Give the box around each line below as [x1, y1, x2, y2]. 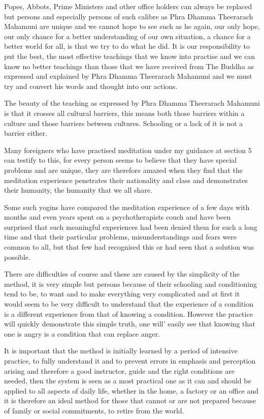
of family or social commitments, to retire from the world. [4, 405, 184, 415]
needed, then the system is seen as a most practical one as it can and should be [4, 375, 251, 386]
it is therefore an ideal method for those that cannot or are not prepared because [4, 395, 256, 406]
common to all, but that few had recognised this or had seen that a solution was [4, 242, 254, 252]
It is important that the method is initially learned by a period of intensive [4, 345, 238, 356]
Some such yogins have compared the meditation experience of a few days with [4, 201, 250, 212]
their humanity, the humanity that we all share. [4, 185, 152, 195]
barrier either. [4, 128, 47, 138]
